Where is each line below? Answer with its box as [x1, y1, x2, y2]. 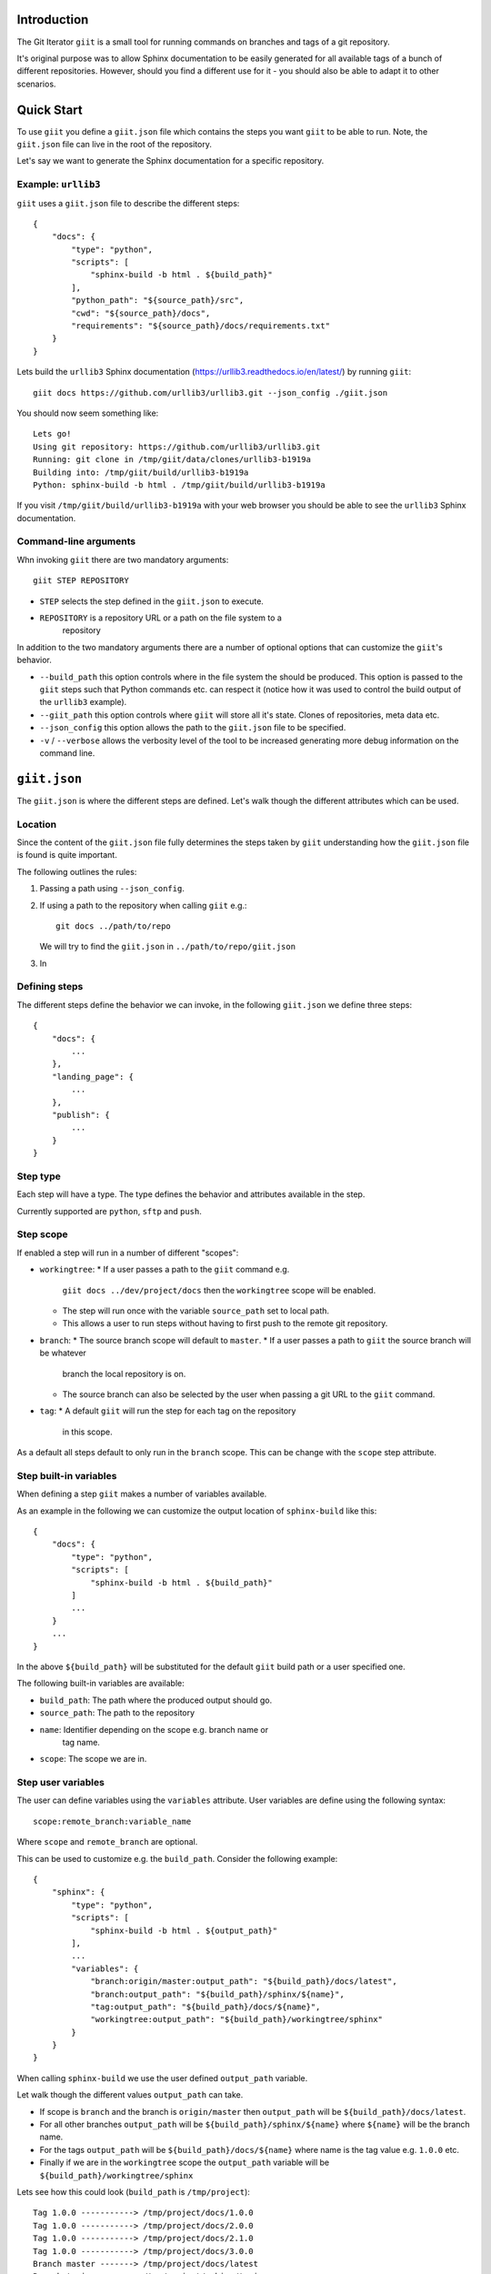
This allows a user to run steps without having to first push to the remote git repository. [62, 1318, 388, 1329]
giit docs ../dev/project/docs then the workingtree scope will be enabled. [62, 1284, 376, 1295]
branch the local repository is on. [62, 1368, 186, 1379]
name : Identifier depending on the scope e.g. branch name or [39, 1724, 268, 1735]
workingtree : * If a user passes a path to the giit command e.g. [39, 1264, 290, 1275]
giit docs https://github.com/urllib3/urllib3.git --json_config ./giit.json [33, 387, 388, 397]
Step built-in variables [16, 1469, 117, 1482]
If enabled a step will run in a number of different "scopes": [16, 1247, 239, 1258]
